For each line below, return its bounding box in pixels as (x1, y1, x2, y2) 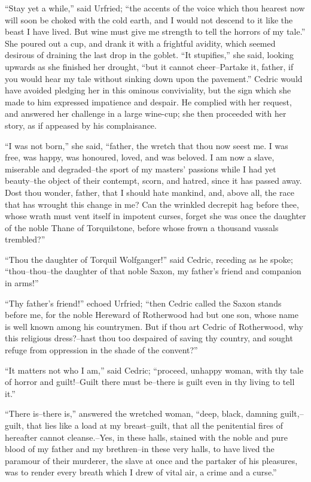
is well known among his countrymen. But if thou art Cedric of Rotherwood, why (5, 320, 303, 332)
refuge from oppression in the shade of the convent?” (5, 344, 198, 356)
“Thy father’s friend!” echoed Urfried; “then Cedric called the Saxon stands (5, 296, 282, 309)
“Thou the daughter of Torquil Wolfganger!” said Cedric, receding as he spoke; (5, 253, 293, 265)
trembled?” (5, 233, 45, 245)
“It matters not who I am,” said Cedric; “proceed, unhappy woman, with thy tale (5, 363, 304, 376)
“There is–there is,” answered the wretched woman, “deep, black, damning (5, 407, 278, 420)
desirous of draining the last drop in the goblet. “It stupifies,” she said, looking (5, 48, 294, 61)
